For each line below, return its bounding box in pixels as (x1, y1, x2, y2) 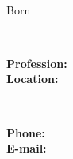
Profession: (6, 54, 67, 71)
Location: (6, 70, 59, 87)
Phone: (6, 124, 45, 141)
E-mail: (6, 140, 47, 157)
